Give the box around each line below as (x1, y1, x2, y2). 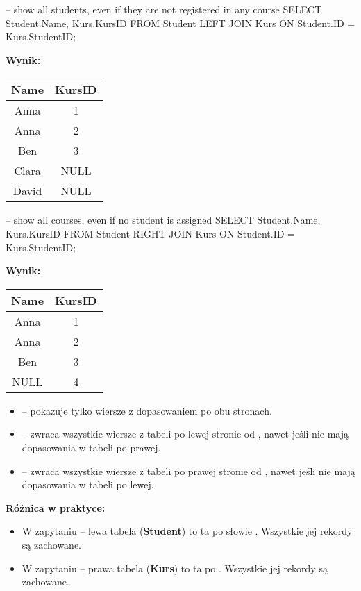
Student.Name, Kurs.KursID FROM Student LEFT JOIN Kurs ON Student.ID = (6, 15, 355, 30)
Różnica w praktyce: (6, 500, 106, 515)
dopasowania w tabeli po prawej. (22, 440, 161, 454)
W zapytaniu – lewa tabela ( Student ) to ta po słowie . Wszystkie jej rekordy (22, 524, 353, 538)
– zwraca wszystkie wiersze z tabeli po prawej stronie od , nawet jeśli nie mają (22, 463, 355, 478)
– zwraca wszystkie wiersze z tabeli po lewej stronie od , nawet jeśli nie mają (22, 426, 349, 441)
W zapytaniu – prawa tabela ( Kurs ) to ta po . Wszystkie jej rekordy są (22, 560, 328, 575)
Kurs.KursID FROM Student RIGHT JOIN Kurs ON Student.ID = (6, 226, 295, 240)
